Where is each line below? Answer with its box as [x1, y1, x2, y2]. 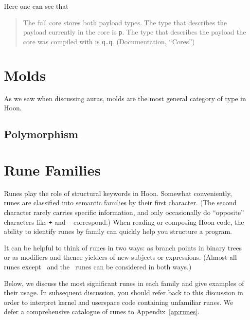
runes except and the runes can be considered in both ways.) [4, 261, 192, 271]
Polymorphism [4, 126, 78, 142]
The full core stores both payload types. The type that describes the [23, 17, 227, 27]
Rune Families [4, 160, 101, 179]
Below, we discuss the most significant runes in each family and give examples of [4, 278, 244, 288]
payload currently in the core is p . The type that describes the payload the [23, 27, 246, 37]
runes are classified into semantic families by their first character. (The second [4, 197, 237, 208]
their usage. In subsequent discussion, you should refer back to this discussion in [4, 287, 243, 298]
